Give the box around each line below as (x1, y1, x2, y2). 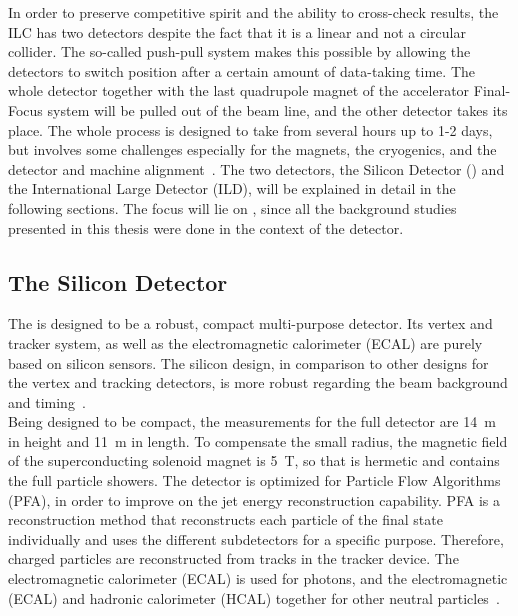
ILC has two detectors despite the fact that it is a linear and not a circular (8, 21, 466, 42)
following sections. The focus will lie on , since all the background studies (8, 197, 457, 218)
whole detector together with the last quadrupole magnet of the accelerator (8, 80, 470, 101)
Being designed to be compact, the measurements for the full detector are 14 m (8, 411, 496, 432)
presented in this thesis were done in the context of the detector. (8, 217, 404, 238)
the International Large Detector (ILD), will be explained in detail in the (8, 178, 456, 199)
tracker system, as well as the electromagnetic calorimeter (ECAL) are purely (8, 332, 483, 353)
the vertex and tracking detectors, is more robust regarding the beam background (8, 372, 508, 393)
